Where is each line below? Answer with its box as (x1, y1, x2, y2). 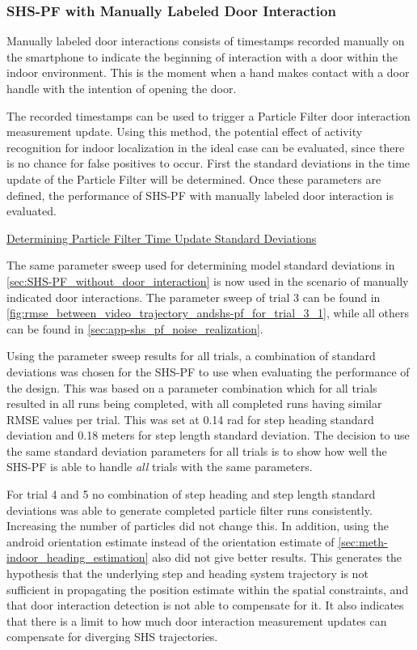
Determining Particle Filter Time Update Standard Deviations (6, 229, 317, 246)
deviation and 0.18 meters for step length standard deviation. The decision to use (6, 427, 410, 444)
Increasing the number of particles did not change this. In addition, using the (6, 517, 389, 534)
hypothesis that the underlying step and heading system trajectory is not (6, 565, 369, 582)
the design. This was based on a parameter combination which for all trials (6, 379, 377, 396)
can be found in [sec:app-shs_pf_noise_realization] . (6, 320, 263, 337)
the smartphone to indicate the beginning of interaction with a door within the (6, 48, 398, 65)
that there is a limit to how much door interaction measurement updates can (6, 612, 387, 629)
